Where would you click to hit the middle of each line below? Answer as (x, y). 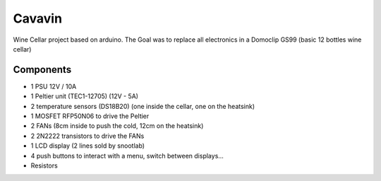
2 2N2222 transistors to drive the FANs (87, 136)
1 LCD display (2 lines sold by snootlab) (87, 146)
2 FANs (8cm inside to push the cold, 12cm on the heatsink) (117, 126)
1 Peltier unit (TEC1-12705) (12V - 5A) (85, 96)
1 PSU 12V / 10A (54, 86)
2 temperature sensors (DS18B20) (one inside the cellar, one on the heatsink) (143, 106)
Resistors (44, 165)
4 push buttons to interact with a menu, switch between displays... (127, 156)
